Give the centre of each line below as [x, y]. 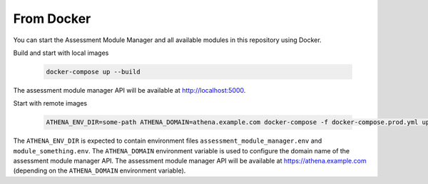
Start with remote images [50, 103]
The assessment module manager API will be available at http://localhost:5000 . [129, 90]
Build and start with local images [61, 53]
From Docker [52, 19]
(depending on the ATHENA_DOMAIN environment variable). [100, 170]
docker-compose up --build [93, 72]
